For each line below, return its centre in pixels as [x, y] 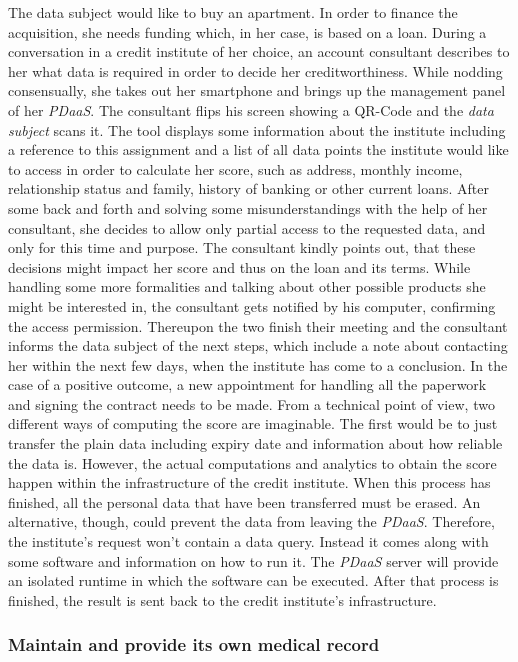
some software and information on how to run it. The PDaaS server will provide [253, 560]
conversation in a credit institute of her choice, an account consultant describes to [259, 51]
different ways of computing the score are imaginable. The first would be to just [253, 423]
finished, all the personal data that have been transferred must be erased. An [244, 501]
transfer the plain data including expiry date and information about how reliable [255, 443]
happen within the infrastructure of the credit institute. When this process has [249, 482]
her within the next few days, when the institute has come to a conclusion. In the [258, 364]
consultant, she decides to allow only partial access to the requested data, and [247, 227]
